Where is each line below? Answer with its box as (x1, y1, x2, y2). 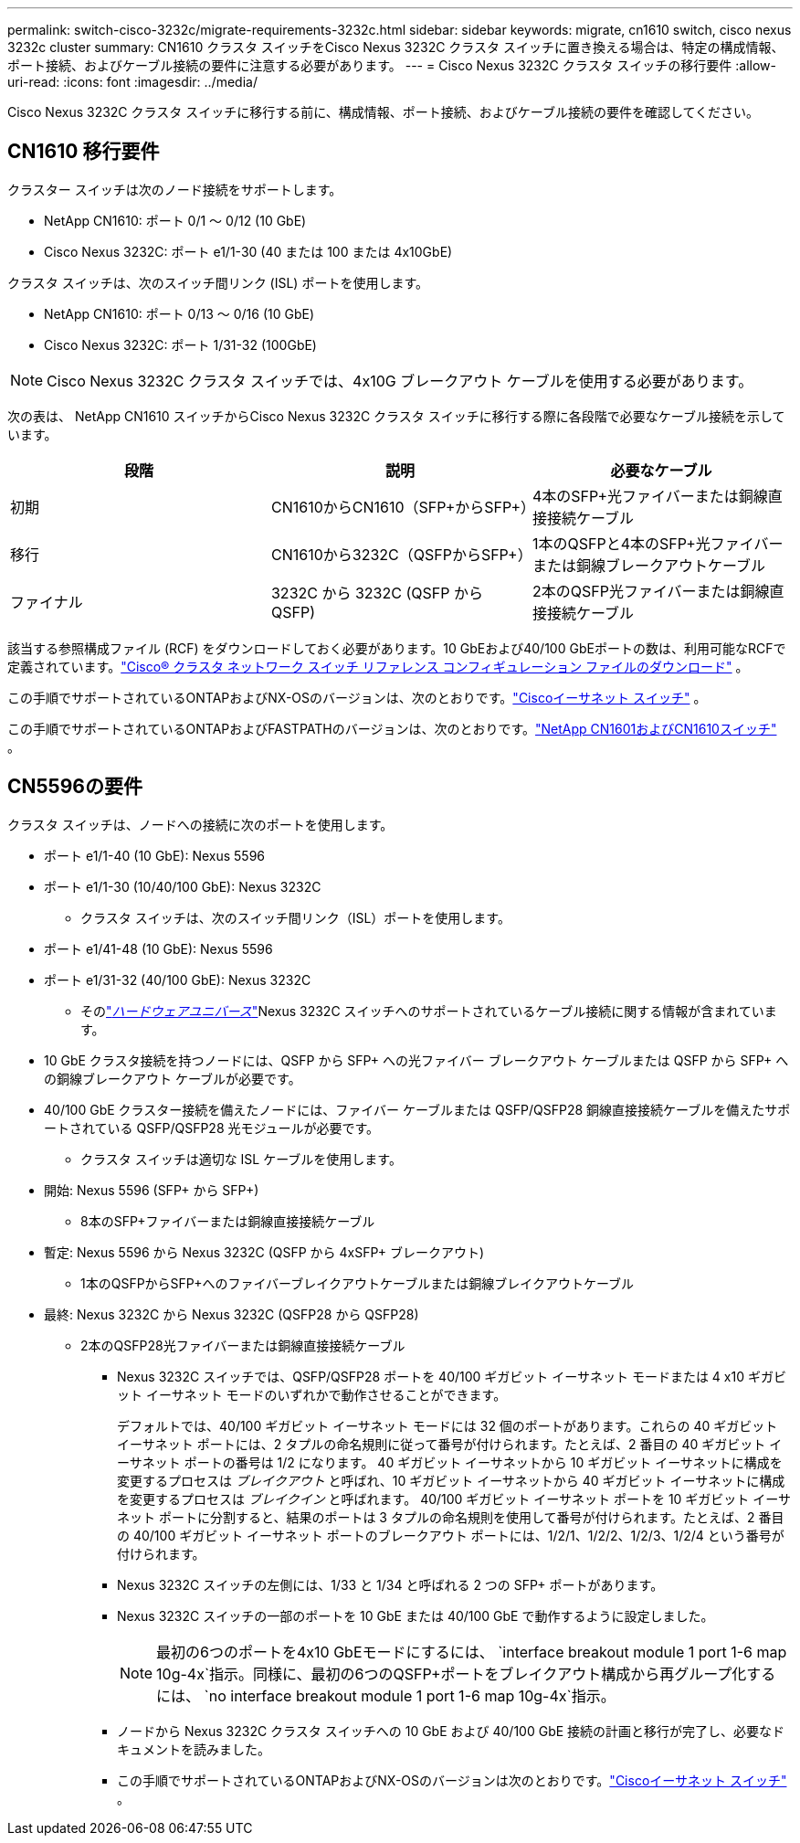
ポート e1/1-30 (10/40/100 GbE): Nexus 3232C (44, 878, 321, 895)
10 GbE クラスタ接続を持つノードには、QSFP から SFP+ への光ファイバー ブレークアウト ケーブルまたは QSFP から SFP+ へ (44, 1052, 789, 1068)
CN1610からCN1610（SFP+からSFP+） (270, 497, 536, 516)
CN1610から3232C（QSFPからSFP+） (270, 545, 532, 564)
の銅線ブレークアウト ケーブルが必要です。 (44, 1070, 301, 1086)
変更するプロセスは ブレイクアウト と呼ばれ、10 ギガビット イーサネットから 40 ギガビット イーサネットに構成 (117, 1472, 785, 1488)
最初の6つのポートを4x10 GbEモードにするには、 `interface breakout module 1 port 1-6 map (156, 1642, 787, 1661)
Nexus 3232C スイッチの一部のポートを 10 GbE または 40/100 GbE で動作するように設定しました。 (117, 1607, 714, 1624)
